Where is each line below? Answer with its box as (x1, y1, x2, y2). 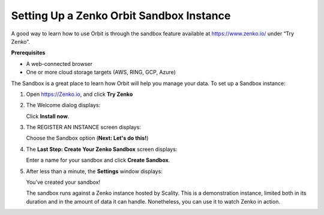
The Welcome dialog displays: (26, 102, 101, 109)
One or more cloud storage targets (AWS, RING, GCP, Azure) (26, 69, 176, 76)
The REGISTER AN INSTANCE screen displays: (26, 123, 141, 131)
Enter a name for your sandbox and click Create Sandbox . (26, 156, 170, 164)
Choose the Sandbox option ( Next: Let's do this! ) (26, 135, 149, 142)
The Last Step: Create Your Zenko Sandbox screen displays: (26, 146, 178, 153)
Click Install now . (26, 113, 70, 120)
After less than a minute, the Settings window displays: (26, 168, 163, 175)
